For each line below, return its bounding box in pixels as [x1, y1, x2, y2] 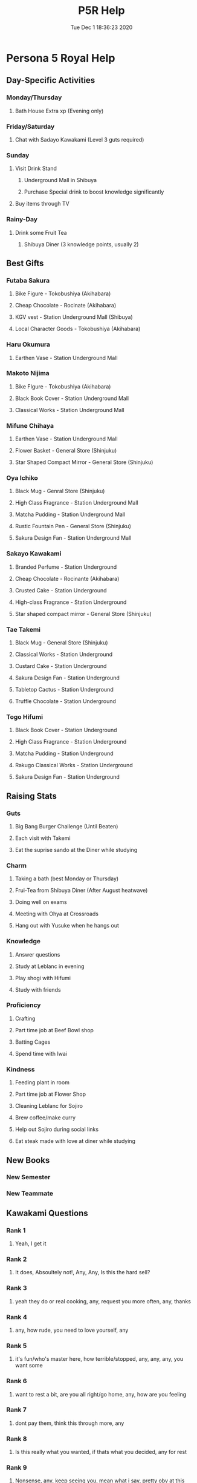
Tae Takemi [6, 625, 41, 633]
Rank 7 [6, 1406, 27, 1414]
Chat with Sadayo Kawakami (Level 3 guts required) [15, 136, 144, 143]
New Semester [6, 1173, 51, 1182]
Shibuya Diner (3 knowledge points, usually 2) [24, 240, 139, 248]
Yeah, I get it [15, 1240, 47, 1247]
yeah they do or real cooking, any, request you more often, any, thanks [15, 1297, 192, 1305]
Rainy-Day [6, 215, 38, 224]
